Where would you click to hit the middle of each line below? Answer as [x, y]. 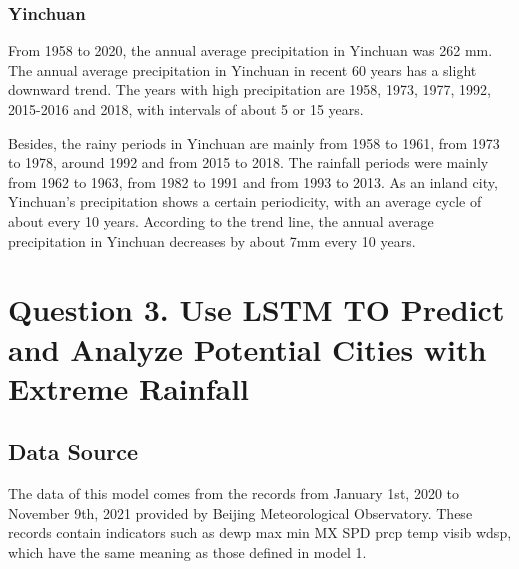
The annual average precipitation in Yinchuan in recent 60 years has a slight [242, 69]
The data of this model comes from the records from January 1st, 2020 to [233, 493]
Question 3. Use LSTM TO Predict [256, 309]
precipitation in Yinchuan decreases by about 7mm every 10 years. [212, 240]
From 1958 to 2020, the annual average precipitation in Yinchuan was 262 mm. [250, 50]
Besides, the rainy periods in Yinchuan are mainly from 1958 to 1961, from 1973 [254, 142]
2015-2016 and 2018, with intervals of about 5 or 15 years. [186, 109]
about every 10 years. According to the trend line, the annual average [221, 220]
